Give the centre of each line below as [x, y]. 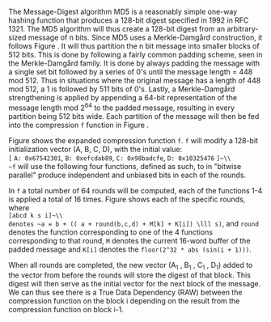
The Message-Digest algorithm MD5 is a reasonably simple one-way [123, 12]
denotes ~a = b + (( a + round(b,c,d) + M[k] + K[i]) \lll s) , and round [133, 223]
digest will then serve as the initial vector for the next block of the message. [135, 284]
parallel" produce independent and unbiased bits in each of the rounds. [127, 175]
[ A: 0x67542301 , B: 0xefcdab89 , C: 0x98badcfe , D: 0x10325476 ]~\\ [120, 158]
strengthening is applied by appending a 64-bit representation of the [123, 97]
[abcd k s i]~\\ [36, 215]
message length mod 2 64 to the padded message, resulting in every [122, 107]
